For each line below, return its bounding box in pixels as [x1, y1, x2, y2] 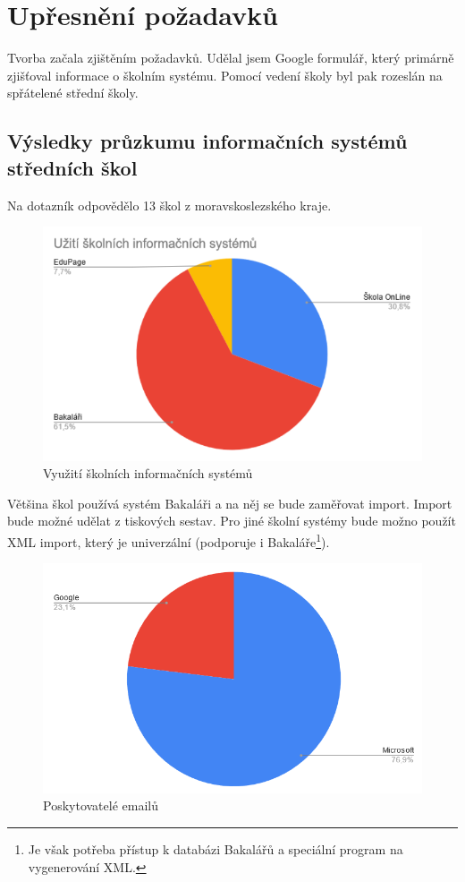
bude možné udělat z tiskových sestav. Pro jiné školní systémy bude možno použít [7, 511, 456, 530]
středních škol [7, 153, 138, 181]
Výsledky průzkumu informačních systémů [7, 127, 408, 155]
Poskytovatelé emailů [43, 796, 158, 815]
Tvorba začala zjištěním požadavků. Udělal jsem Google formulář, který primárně [7, 48, 454, 67]
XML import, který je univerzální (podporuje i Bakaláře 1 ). [7, 530, 330, 551]
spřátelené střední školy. [7, 83, 139, 102]
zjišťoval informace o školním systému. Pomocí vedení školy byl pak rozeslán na [7, 65, 443, 84]
